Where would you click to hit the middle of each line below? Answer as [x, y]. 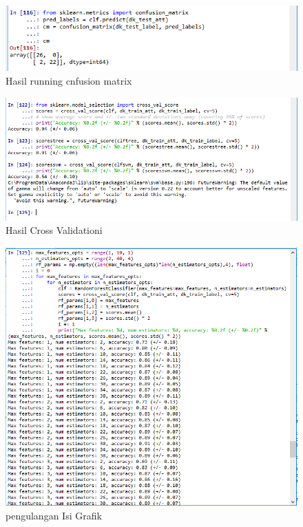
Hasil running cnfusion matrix [69, 80]
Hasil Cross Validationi [54, 230]
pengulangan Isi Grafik [54, 515]
